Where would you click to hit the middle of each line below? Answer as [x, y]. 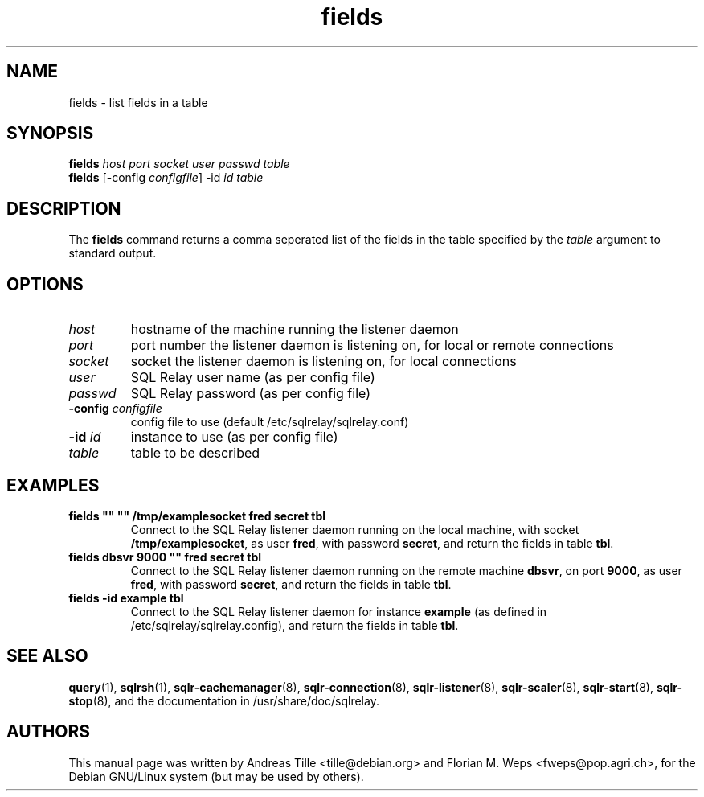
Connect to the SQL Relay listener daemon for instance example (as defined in [339, 611]
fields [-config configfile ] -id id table [166, 178]
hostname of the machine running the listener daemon [295, 329]
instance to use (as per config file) [234, 437]
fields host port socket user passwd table [179, 164]
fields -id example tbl [126, 598]
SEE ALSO [47, 656]
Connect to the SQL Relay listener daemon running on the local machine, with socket [355, 529]
